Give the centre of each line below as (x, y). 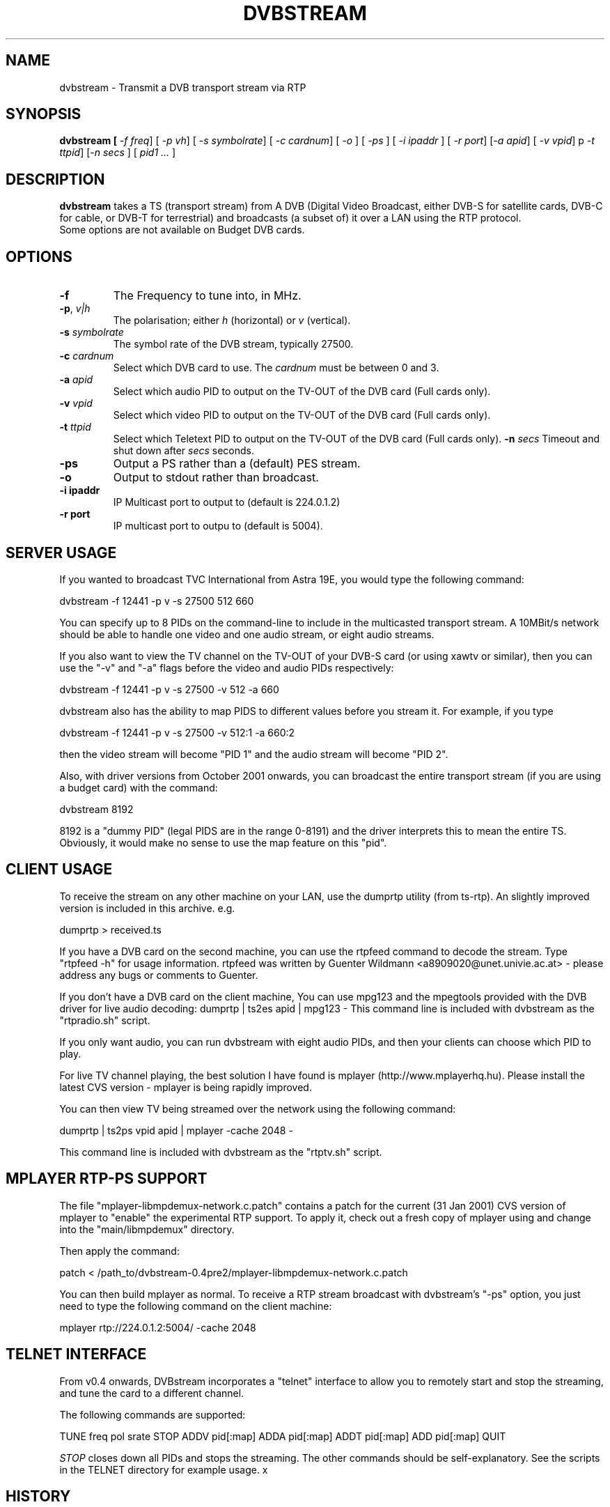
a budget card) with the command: (139, 787)
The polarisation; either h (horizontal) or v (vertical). (232, 320)
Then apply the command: (119, 1251)
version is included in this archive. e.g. (147, 908)
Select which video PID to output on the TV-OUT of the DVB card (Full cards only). (302, 415)
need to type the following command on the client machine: (196, 1306)
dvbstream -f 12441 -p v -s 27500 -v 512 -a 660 (169, 689)
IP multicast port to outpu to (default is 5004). (218, 526)
